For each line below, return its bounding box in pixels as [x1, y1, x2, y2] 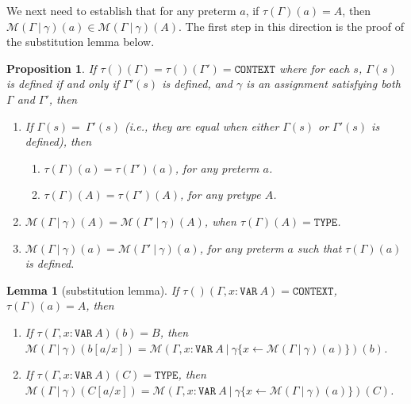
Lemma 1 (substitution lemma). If [6, 281, 179, 298]
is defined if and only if [6, 75, 120, 92]
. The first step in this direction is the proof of [179, 17, 404, 34]
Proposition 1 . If [6, 59, 97, 76]
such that [297, 239, 342, 256]
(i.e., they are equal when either [124, 117, 279, 134]
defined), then [25, 133, 92, 150]
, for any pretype [179, 186, 261, 203]
